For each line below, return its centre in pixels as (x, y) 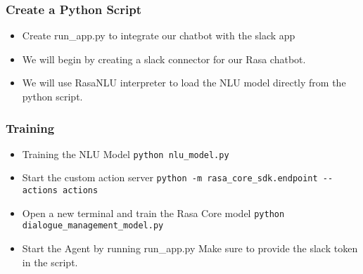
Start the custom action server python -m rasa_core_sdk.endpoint (170, 177)
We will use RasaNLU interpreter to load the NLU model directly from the (184, 83)
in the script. (50, 262)
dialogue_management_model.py (93, 226)
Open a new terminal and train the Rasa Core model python (153, 213)
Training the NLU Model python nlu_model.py (126, 154)
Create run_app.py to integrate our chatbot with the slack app (159, 35)
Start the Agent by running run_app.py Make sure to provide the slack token (190, 248)
